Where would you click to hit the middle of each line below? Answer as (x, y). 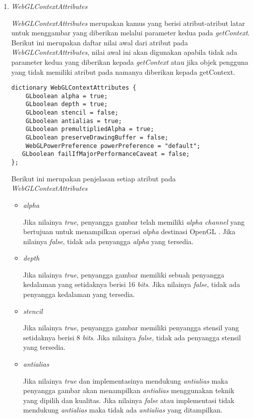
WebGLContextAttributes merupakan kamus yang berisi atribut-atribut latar (128, 23)
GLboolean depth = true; (67, 104)
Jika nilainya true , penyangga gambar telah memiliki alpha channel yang (134, 221)
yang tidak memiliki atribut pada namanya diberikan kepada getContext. (123, 71)
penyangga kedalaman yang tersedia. (79, 294)
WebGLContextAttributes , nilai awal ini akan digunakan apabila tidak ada (124, 52)
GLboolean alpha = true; (67, 96)
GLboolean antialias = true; (74, 121)
